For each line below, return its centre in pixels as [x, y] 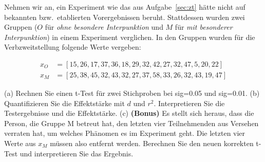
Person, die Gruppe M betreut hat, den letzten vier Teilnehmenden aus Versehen [131, 123]
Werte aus [20, 143]
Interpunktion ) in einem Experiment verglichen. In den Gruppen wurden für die [130, 37]
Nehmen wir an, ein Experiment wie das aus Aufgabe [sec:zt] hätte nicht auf [125, 7]
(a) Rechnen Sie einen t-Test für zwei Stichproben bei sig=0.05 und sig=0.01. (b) [132, 93]
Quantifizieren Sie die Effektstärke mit [64, 103]
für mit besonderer [204, 27]
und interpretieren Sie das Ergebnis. [77, 153]
